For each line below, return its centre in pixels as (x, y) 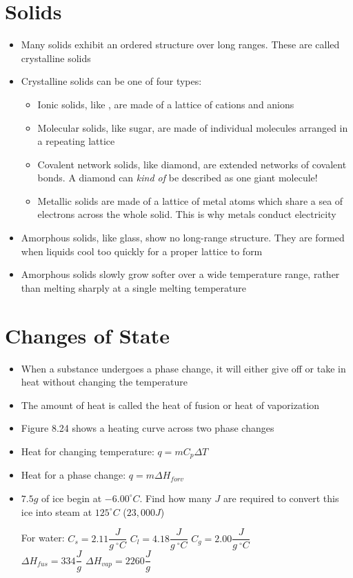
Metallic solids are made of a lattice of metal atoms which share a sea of (190, 200)
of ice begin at (72, 498)
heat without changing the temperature (104, 382)
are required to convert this (281, 498)
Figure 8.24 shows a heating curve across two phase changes (148, 428)
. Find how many (175, 498)
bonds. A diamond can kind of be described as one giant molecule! (178, 178)
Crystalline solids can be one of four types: (111, 81)
